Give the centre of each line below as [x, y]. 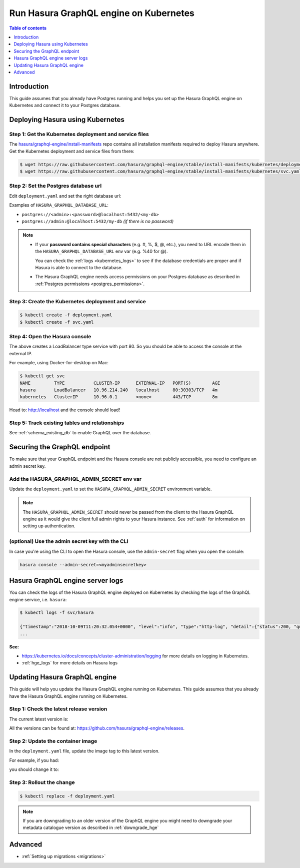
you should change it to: [34, 769]
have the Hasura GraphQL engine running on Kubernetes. [68, 696]
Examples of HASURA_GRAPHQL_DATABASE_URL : [59, 205]
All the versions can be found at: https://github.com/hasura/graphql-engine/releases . [97, 728]
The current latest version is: [39, 719]
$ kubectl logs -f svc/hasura [57, 613]
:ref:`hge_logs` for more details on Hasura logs [69, 663]
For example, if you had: [34, 760]
